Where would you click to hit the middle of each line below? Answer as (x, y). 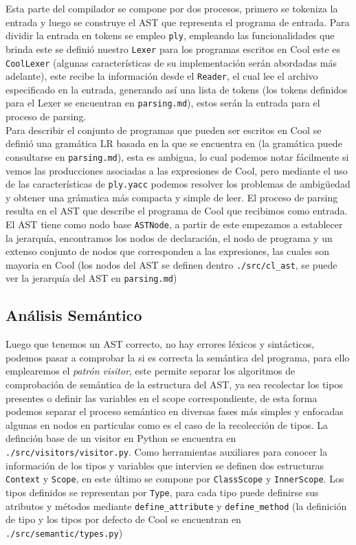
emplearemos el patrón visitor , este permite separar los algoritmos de (151, 371)
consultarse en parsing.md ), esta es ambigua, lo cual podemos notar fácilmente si (177, 156)
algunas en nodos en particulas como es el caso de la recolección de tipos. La (167, 424)
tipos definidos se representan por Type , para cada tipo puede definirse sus (162, 492)
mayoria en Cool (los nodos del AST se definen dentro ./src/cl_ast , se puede (171, 264)
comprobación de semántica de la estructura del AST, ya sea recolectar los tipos (174, 385)
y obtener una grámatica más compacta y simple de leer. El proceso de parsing (172, 197)
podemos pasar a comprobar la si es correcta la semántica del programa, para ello (178, 357)
